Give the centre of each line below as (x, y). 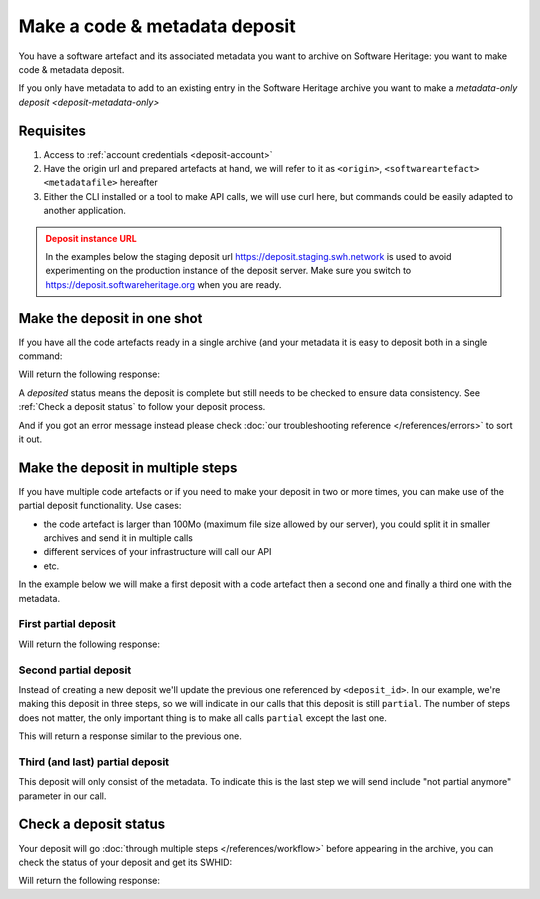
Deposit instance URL (91, 238)
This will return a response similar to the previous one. (130, 736)
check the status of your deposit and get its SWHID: (125, 862)
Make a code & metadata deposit (157, 26)
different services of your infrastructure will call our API (157, 552)
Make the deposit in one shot (110, 318)
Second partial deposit (75, 670)
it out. (30, 439)
